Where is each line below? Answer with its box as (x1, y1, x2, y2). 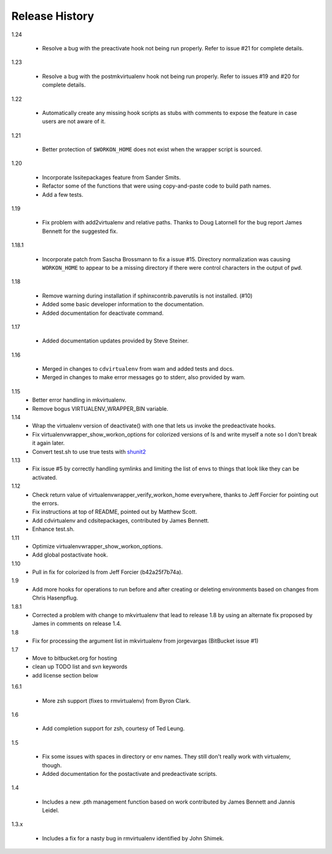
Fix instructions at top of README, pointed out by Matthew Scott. (32, 508, 197, 516)
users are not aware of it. (42, 117, 106, 125)
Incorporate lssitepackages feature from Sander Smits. (42, 173, 181, 181)
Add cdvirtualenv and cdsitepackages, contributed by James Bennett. (32, 516, 210, 524)
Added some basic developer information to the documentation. (42, 301, 204, 308)
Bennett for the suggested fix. (42, 227, 118, 235)
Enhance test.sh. (32, 526, 75, 533)
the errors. (32, 499, 59, 507)
